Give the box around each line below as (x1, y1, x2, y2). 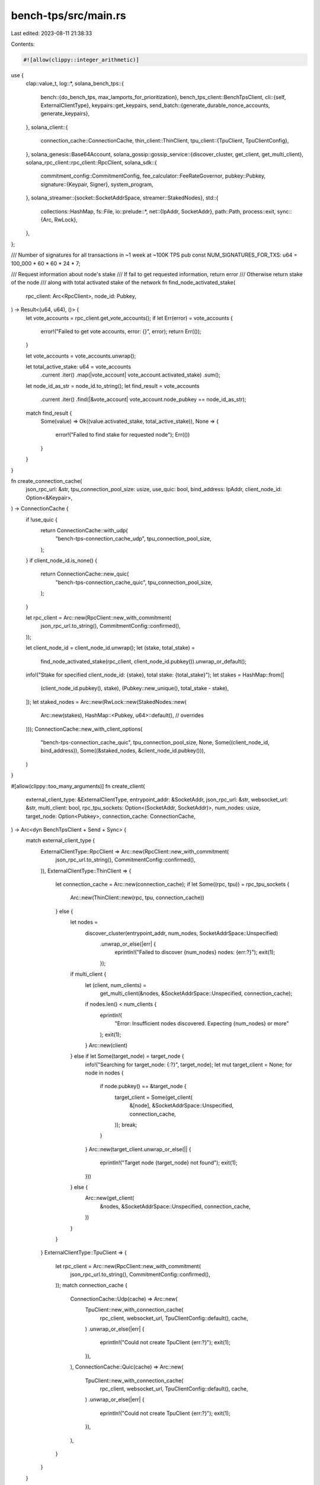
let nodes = (70, 918, 98, 926)
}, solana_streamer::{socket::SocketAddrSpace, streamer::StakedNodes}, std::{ (25, 194, 219, 201)
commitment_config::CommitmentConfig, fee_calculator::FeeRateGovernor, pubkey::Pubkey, (40, 172, 266, 179)
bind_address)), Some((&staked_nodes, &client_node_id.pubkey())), (40, 747, 206, 754)
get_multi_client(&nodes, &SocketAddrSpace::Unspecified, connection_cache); (100, 990, 293, 997)
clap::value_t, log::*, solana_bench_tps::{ (25, 80, 124, 87)
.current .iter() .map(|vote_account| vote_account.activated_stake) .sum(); (40, 371, 220, 378)
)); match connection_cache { (55, 1282, 127, 1289)
